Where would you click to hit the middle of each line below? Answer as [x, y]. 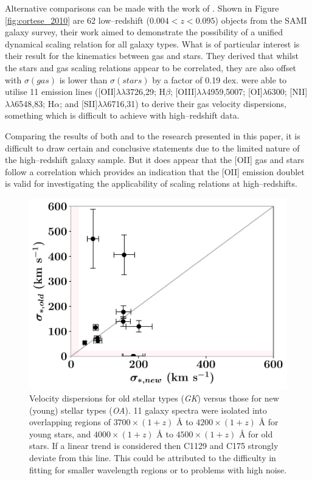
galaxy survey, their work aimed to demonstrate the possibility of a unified [144, 32]
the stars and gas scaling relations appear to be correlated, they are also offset [151, 67]
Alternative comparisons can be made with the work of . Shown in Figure [142, 8]
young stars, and [60, 433]
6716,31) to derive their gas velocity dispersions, [197, 103]
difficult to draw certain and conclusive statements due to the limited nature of [152, 148]
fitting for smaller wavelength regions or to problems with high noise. [158, 469]
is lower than [83, 79]
